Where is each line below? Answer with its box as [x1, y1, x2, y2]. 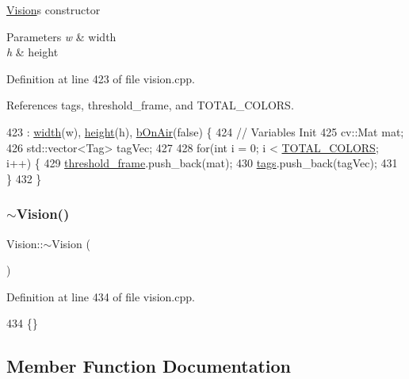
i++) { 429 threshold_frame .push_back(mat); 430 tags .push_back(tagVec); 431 [6, 155, 398, 171]
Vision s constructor [6, 2, 101, 17]
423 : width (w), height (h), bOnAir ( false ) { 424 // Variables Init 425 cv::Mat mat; [6, 123, 404, 140]
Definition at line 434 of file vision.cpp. [6, 288, 195, 304]
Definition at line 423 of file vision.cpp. [6, 70, 195, 86]
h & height [6, 44, 59, 60]
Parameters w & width [6, 28, 117, 44]
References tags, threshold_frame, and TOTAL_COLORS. [6, 97, 294, 113]
